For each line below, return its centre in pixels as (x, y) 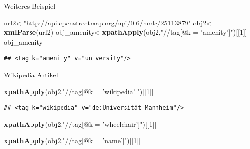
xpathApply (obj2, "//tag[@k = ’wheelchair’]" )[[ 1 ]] (80, 124)
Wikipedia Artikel (31, 74)
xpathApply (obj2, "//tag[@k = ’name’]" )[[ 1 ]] (72, 140)
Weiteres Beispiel (30, 6)
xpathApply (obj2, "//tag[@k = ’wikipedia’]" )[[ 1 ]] (79, 91)
